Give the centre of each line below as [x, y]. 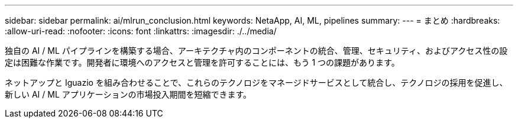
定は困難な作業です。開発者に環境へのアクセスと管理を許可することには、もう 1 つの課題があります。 [202, 62]
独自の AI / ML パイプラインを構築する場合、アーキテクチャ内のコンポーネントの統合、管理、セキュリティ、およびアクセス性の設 [256, 51]
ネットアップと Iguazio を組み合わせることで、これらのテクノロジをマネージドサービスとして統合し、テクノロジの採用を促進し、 [256, 82]
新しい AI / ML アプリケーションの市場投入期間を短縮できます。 [128, 94]
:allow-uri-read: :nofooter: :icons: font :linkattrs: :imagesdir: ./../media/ [141, 31]
